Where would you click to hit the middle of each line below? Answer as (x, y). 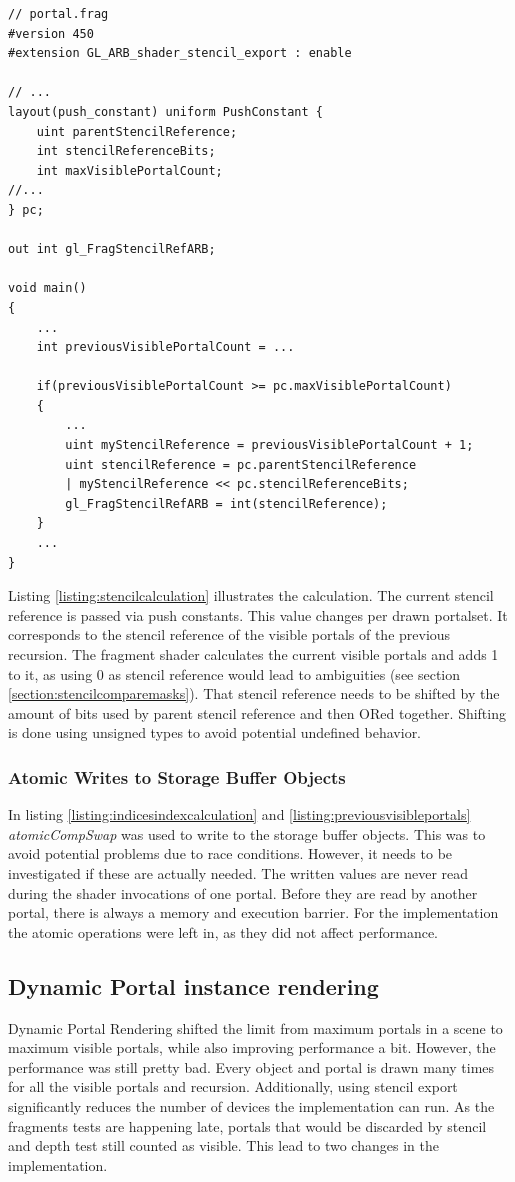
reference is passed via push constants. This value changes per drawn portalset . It (258, 614)
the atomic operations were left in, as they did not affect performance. (223, 931)
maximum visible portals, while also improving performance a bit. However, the (252, 1047)
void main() (47, 288)
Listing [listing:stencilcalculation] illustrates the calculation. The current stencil (251, 595)
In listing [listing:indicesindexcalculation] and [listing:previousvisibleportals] (239, 814)
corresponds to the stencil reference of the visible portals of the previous (229, 634)
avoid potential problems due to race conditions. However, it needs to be (230, 853)
